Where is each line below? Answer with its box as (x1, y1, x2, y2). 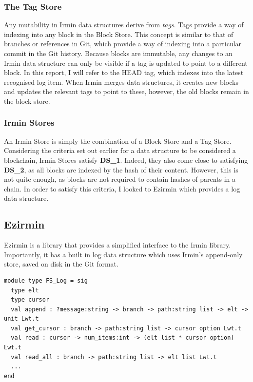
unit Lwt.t (4, 315, 39, 323)
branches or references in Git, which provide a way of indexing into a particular (4, 38, 242, 49)
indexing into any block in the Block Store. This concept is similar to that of (4, 29, 234, 39)
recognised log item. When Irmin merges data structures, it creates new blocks (4, 76, 238, 87)
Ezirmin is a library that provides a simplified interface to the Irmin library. (4, 240, 231, 250)
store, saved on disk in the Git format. (4, 259, 118, 269)
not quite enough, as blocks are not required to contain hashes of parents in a (4, 174, 235, 184)
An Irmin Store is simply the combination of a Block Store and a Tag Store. (4, 135, 232, 146)
